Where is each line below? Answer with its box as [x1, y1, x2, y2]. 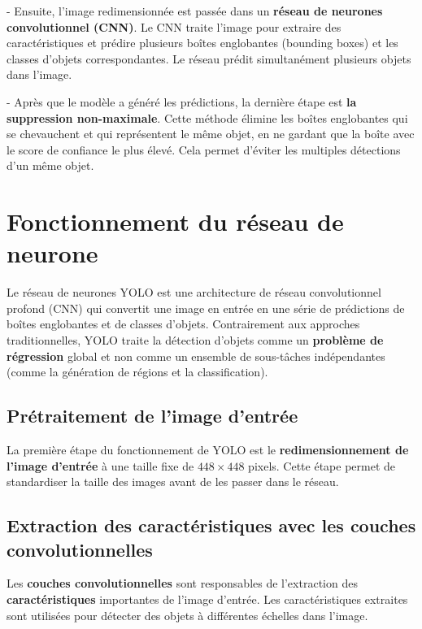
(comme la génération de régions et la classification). [7, 363, 268, 380]
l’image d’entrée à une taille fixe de [7, 457, 194, 474]
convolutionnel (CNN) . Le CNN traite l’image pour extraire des [7, 18, 342, 35]
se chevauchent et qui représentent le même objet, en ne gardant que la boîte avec [7, 125, 415, 142]
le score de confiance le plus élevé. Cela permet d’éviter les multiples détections [7, 141, 401, 158]
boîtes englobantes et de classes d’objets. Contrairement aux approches [7, 315, 360, 332]
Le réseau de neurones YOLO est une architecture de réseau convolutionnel [7, 284, 381, 301]
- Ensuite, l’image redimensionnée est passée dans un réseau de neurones [7, 2, 383, 19]
